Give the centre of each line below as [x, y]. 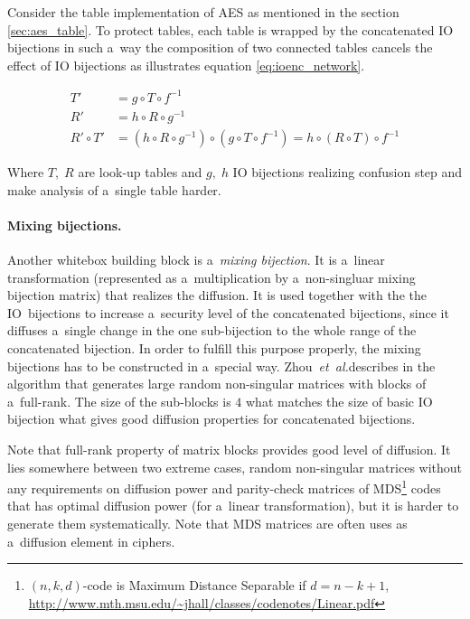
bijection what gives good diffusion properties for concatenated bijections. [211, 419]
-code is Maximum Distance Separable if [194, 585]
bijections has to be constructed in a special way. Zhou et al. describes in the [221, 366]
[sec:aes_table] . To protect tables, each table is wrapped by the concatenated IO [230, 29]
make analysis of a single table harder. [114, 189]
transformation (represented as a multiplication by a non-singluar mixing [211, 277]
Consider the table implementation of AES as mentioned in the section [203, 12]
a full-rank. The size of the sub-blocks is [119, 401]
